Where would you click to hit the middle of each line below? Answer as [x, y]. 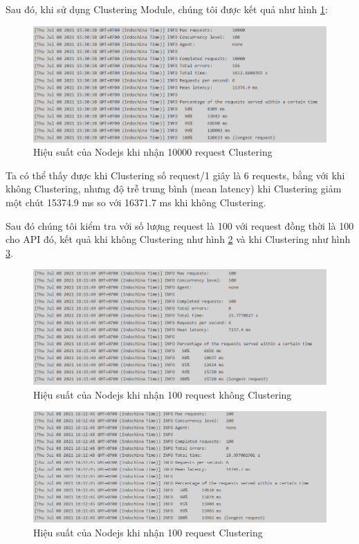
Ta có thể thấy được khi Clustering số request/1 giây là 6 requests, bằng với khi [175, 175]
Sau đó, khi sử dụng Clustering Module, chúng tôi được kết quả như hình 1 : [167, 9]
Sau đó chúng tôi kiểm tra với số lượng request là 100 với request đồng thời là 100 [180, 225]
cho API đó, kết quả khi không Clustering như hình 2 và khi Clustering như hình [178, 239]
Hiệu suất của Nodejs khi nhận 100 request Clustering [148, 532]
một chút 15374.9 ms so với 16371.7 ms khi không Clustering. [136, 202]
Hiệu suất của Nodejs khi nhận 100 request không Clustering [163, 394]
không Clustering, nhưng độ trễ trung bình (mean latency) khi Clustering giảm [174, 189]
